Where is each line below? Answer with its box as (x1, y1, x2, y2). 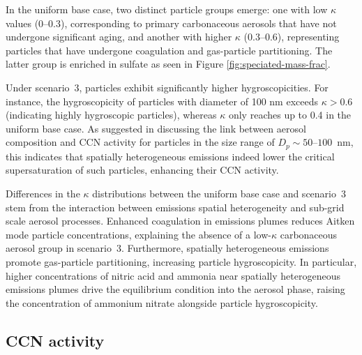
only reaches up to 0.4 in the (228, 107, 352, 122)
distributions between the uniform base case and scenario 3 (92, 186, 346, 200)
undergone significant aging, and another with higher (6, 29, 232, 44)
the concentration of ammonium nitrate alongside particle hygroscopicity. (6, 295, 318, 310)
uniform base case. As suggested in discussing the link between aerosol (6, 121, 306, 135)
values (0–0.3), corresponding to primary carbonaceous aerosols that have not (6, 15, 337, 30)
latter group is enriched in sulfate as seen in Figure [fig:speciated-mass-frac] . (6, 56, 331, 71)
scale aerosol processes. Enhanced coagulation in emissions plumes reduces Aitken (6, 213, 355, 228)
